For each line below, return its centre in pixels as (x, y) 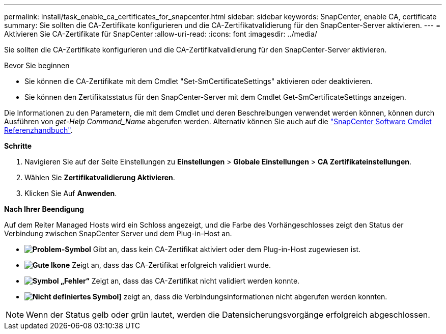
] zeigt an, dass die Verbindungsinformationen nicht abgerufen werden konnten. (253, 297)
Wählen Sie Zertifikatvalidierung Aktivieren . (100, 177)
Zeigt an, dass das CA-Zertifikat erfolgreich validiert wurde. (172, 265)
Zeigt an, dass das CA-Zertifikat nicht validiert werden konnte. (196, 281)
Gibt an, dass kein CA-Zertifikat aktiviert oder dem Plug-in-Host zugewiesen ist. (227, 249)
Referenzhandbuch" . (38, 130)
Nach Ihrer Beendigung (44, 209)
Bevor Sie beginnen (37, 65)
